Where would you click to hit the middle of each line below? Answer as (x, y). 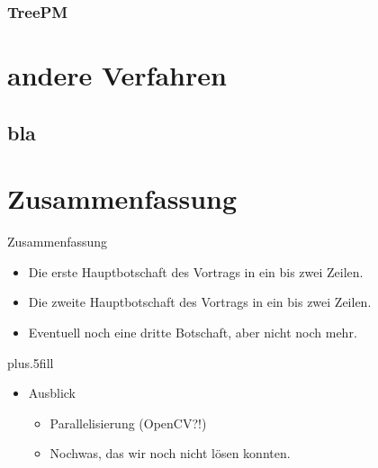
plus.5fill (31, 362)
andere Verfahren (117, 75)
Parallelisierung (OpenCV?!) (128, 423)
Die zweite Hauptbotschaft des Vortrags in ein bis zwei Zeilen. (200, 302)
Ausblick (52, 393)
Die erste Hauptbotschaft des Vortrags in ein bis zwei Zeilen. (196, 271)
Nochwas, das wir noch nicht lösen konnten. (170, 453)
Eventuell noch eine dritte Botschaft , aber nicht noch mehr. (193, 332)
